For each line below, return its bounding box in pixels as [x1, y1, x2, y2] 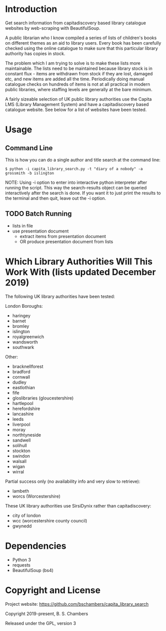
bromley [12, 323, 30, 329]
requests [12, 562, 31, 568]
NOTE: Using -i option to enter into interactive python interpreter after [5, 179, 147, 185]
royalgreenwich [12, 334, 45, 340]
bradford [12, 368, 31, 375]
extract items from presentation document [19, 233, 107, 239]
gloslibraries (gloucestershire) [12, 395, 74, 401]
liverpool [12, 421, 31, 427]
